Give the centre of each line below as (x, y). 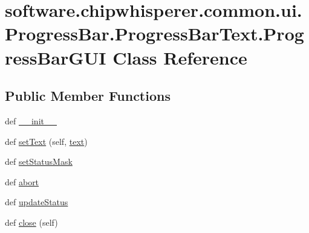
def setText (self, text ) (46, 141)
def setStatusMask (39, 161)
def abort (22, 181)
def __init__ (31, 120)
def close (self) (31, 222)
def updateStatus (37, 202)
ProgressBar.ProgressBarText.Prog (154, 34)
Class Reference (180, 57)
